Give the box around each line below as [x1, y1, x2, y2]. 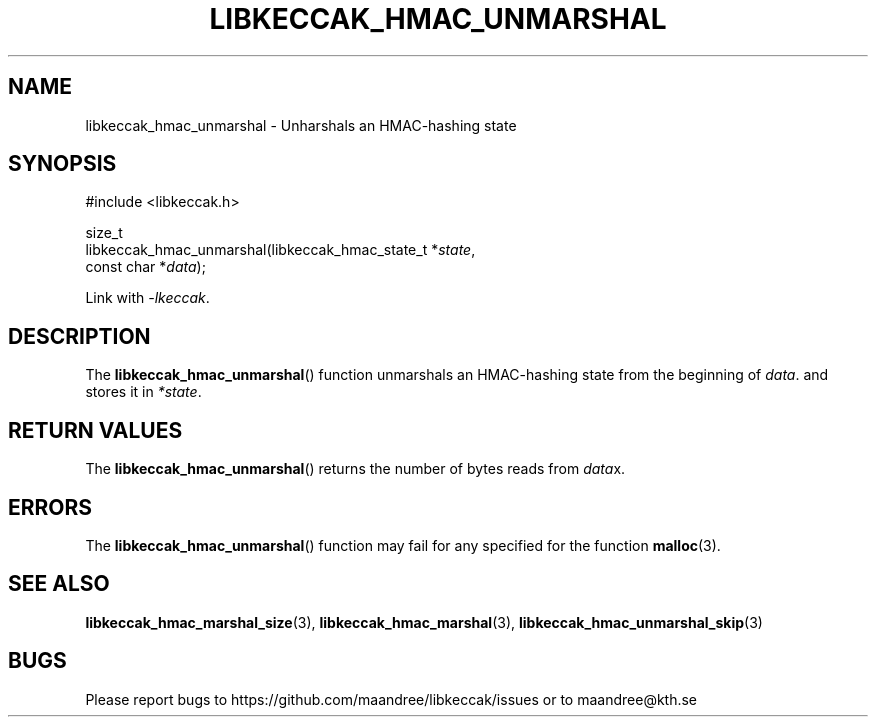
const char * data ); [85, 258, 206, 276]
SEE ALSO [8, 571, 110, 597]
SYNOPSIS [8, 151, 117, 177]
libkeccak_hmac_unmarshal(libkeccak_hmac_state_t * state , [85, 241, 476, 259]
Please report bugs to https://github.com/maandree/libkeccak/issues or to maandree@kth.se [85, 690, 698, 708]
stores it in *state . [85, 383, 202, 401]
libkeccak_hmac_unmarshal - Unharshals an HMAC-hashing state [85, 116, 517, 134]
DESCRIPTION [8, 323, 151, 349]
